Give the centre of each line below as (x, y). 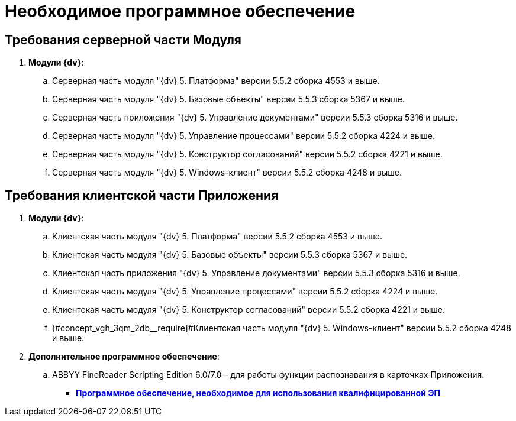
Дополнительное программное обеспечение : (124, 357)
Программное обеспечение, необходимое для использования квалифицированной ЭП (258, 393)
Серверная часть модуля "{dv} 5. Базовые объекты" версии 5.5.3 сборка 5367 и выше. (228, 99)
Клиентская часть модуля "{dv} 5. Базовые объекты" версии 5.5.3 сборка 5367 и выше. (230, 255)
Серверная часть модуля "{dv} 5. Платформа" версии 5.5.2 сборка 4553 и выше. (216, 81)
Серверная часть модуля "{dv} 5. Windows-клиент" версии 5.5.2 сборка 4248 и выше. (227, 173)
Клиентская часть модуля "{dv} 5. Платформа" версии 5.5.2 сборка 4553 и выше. (217, 237)
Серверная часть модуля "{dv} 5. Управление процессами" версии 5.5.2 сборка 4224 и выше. (244, 136)
